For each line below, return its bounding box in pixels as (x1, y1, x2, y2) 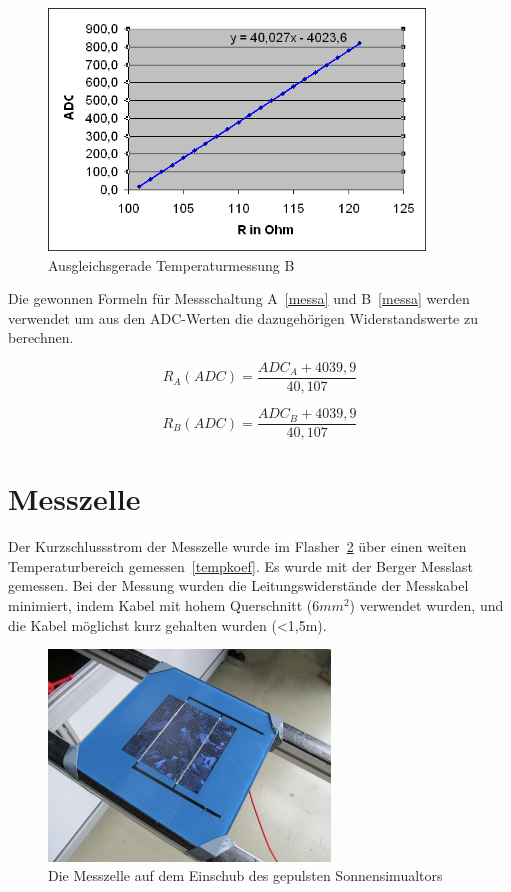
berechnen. (8, 327, 74, 348)
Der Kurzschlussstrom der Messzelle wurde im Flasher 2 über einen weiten (8, 536, 467, 557)
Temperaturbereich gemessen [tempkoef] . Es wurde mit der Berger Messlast (8, 555, 474, 576)
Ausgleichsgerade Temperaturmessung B (48, 254, 295, 275)
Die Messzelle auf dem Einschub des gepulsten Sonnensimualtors (48, 865, 443, 886)
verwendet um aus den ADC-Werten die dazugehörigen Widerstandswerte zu (8, 307, 478, 328)
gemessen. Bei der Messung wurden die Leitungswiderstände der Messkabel (8, 575, 469, 596)
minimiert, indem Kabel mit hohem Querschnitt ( (8, 595, 313, 616)
